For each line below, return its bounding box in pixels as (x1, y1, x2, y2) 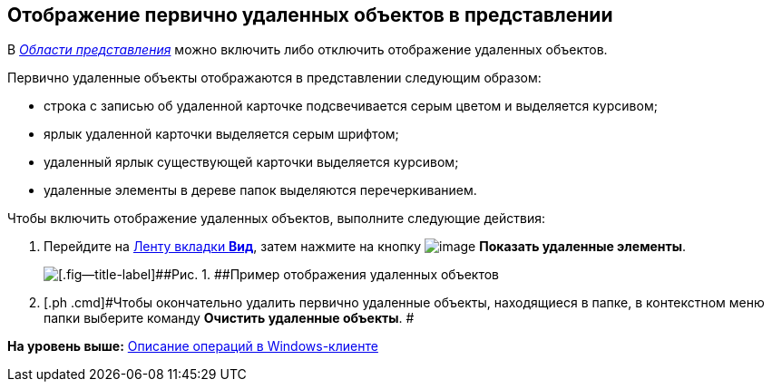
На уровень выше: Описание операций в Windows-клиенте (7, 338, 378, 355)
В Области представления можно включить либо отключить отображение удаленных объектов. (7, 42, 608, 58)
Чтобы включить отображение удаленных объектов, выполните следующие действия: (7, 210, 546, 227)
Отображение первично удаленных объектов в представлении (7, 4, 613, 26)
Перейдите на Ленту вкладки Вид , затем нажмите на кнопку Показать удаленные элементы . (44, 238, 687, 255)
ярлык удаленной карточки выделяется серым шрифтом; (44, 126, 399, 142)
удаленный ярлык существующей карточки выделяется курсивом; (44, 154, 459, 170)
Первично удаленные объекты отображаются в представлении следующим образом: (7, 70, 542, 86)
